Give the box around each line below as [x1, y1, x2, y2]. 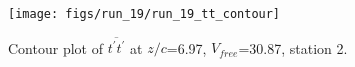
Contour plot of [8, 37, 103, 58]
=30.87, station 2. [238, 37, 348, 58]
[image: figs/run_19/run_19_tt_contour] [8, 7, 281, 21]
